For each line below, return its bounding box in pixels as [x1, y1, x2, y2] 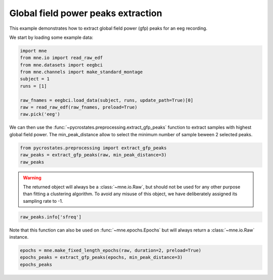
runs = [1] [20, 83, 47, 89]
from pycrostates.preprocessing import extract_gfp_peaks [20, 145, 167, 151]
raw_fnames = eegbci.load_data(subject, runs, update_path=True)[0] [20, 97, 194, 103]
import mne [20, 48, 47, 53]
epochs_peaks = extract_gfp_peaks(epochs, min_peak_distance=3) [20, 255, 183, 260]
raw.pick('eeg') [20, 111, 61, 117]
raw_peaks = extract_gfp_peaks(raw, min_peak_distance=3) [20, 152, 167, 158]
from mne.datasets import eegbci [20, 62, 103, 68]
